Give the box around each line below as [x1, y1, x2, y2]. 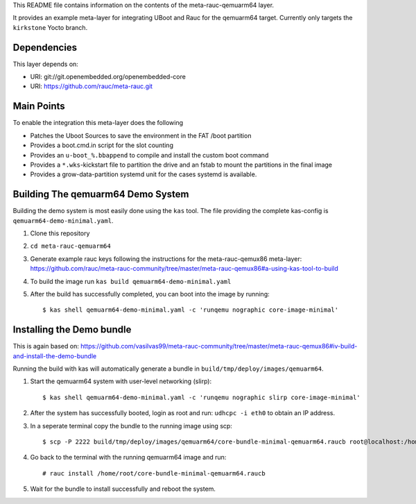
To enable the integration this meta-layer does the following [12, 119, 184, 127]
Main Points [12, 101, 65, 112]
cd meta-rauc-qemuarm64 [30, 242, 111, 250]
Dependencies [12, 42, 78, 53]
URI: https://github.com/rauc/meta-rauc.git [30, 82, 153, 90]
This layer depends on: [12, 60, 79, 68]
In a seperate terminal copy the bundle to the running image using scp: [30, 421, 232, 430]
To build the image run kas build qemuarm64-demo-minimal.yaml [30, 277, 232, 285]
